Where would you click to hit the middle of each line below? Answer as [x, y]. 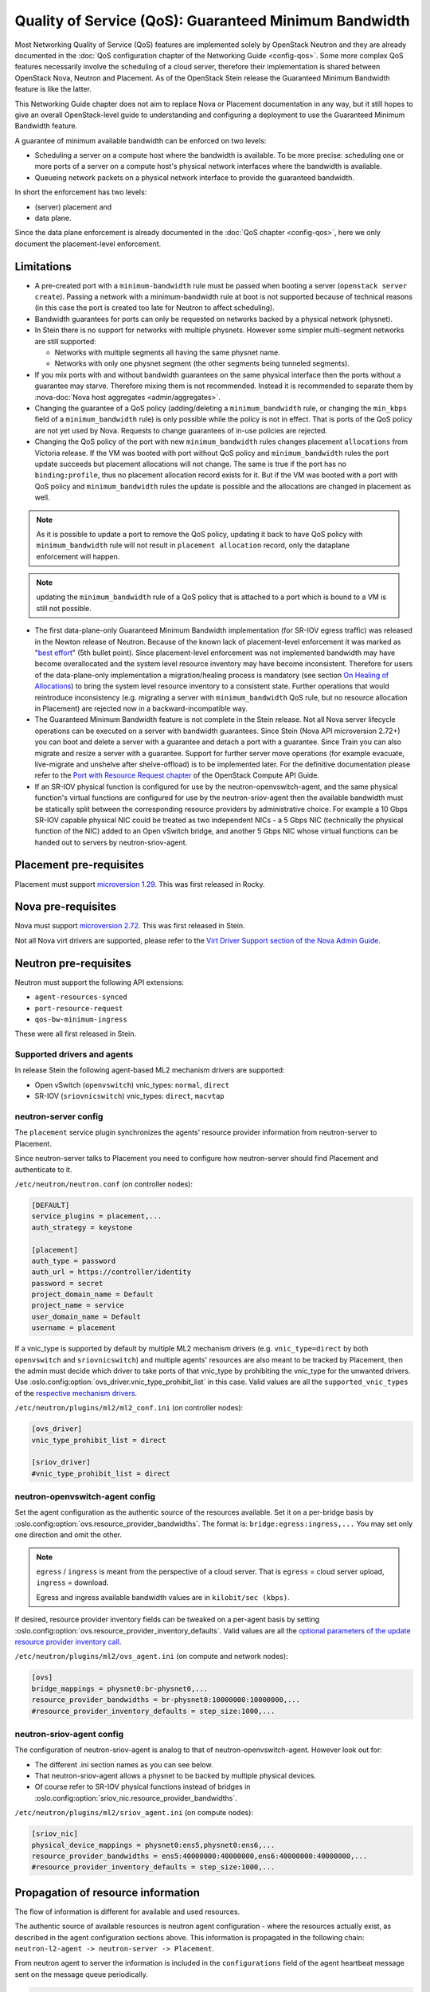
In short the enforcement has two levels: [81, 192]
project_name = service [78, 1306]
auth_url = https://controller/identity [111, 1272]
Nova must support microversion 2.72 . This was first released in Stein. [130, 926]
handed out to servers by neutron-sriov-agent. [111, 842]
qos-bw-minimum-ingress [81, 1019]
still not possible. [64, 608]
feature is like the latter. [53, 89]
